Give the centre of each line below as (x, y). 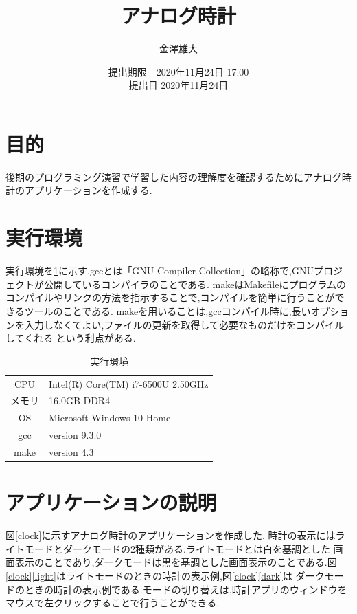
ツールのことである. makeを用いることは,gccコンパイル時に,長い (168, 310)
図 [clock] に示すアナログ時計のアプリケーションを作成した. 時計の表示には (171, 535)
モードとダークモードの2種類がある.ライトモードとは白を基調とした (177, 548)
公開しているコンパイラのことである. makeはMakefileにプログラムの (195, 284)
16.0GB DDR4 (80, 401)
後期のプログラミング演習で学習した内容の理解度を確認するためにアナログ (174, 176)
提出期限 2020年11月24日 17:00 (178, 71)
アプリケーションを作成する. (88, 190)
